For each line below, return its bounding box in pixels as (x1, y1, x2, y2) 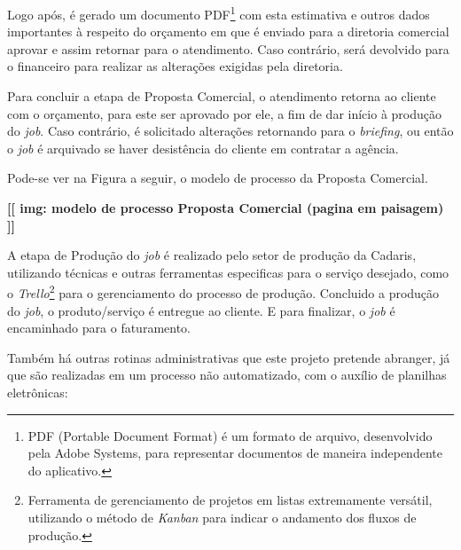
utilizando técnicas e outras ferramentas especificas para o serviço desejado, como (7, 263, 449, 281)
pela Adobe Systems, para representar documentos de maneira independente (27, 444, 442, 462)
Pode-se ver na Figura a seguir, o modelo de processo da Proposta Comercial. (7, 169, 428, 187)
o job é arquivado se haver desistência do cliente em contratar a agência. (7, 138, 399, 157)
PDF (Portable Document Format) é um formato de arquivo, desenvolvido (27, 426, 433, 444)
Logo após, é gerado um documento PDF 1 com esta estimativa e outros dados (7, 3, 430, 23)
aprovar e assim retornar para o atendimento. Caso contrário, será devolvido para (7, 39, 449, 58)
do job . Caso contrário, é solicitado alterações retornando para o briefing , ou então (7, 122, 454, 140)
